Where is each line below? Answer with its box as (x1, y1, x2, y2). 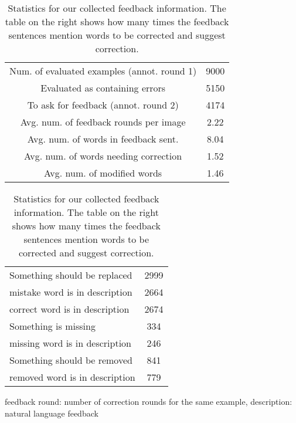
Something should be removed (9, 353, 132, 367)
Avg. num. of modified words (44, 166, 162, 180)
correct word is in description (9, 302, 130, 316)
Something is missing (9, 319, 96, 333)
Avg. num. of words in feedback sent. (27, 132, 179, 145)
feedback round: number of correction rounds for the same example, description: (5, 395, 292, 407)
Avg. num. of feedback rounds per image (20, 115, 186, 128)
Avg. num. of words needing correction (24, 149, 182, 163)
